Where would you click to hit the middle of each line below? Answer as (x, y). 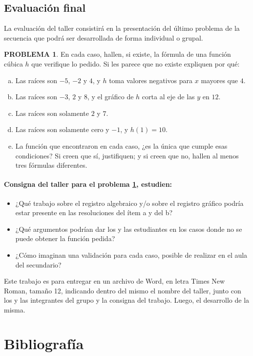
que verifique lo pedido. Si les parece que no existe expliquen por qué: (136, 63)
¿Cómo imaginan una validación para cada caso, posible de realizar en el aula (131, 255)
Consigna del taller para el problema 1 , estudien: (88, 184)
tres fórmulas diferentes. (51, 165)
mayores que (219, 80)
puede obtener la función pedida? (65, 238)
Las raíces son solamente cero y (62, 129)
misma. (15, 309)
